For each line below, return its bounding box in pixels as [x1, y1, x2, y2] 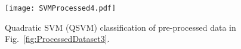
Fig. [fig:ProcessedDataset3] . [5, 32, 110, 45]
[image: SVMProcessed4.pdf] [5, 4, 116, 12]
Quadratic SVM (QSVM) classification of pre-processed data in [5, 21, 236, 33]
